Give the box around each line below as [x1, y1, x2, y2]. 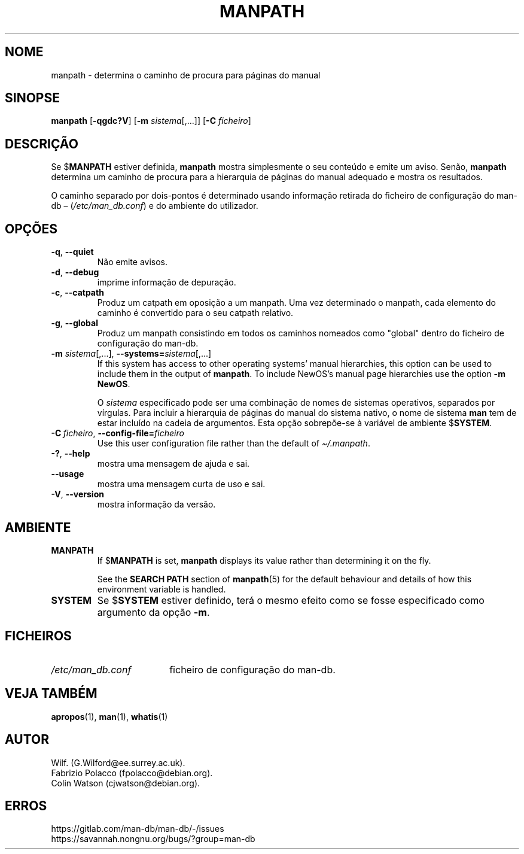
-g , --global [51, 318, 98, 329]
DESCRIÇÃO [5, 136, 78, 151]
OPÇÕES [5, 221, 58, 236]
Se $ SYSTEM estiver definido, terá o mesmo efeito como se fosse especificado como [97, 594, 485, 606]
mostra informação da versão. [97, 499, 216, 510]
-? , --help [51, 448, 90, 459]
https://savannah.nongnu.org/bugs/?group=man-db [51, 834, 255, 844]
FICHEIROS [5, 628, 72, 644]
